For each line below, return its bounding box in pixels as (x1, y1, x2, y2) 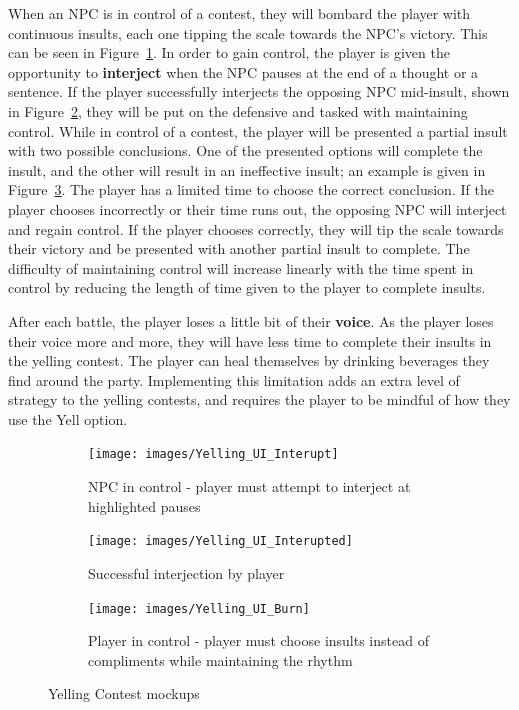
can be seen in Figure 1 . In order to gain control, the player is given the (8, 42, 450, 63)
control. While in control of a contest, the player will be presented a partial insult (8, 120, 508, 141)
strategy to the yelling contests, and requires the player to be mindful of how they (8, 389, 511, 410)
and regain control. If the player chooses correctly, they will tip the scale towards (8, 218, 504, 239)
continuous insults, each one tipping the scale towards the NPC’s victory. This (8, 22, 488, 43)
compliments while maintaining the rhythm (88, 649, 353, 670)
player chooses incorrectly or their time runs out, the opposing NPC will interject (8, 198, 507, 219)
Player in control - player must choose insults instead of (88, 630, 429, 651)
